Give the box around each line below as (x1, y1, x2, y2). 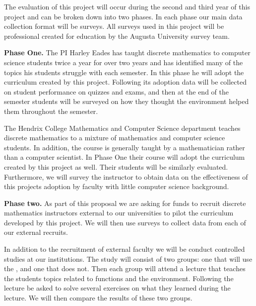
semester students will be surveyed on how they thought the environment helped (4, 96, 249, 106)
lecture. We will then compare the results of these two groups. (4, 293, 192, 303)
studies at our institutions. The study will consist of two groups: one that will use (4, 253, 253, 264)
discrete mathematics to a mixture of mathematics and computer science (4, 132, 225, 143)
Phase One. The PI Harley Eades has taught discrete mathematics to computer (4, 47, 251, 58)
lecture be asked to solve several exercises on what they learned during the (4, 283, 231, 293)
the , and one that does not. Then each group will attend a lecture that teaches (4, 263, 246, 274)
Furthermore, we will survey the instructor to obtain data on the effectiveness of (4, 171, 248, 182)
